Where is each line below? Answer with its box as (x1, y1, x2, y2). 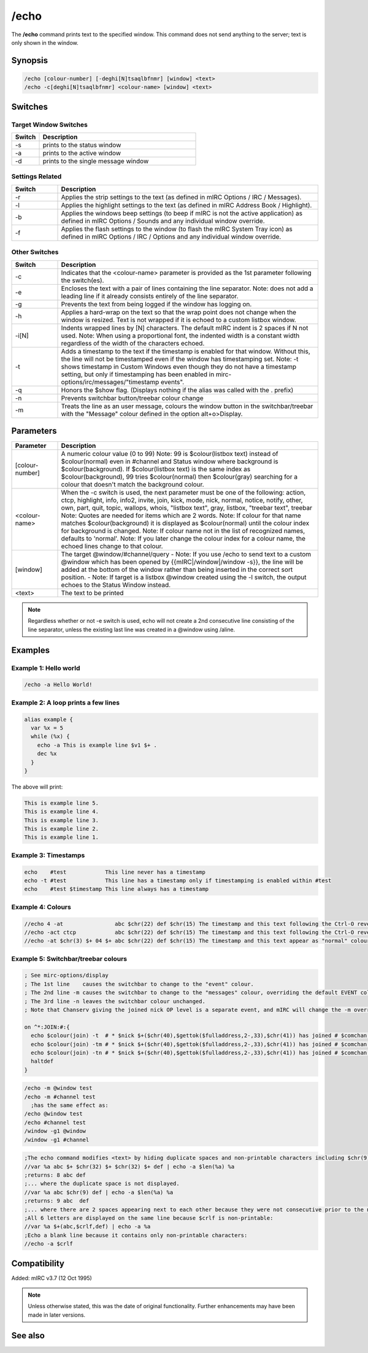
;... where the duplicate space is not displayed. (24, 1180, 180, 1187)
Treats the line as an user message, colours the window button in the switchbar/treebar (61, 402, 313, 411)
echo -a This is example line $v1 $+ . (37, 741, 158, 749)
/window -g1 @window (24, 1128, 86, 1135)
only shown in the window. (11, 39, 79, 46)
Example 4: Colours (11, 903, 72, 911)
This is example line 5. (24, 800, 99, 806)
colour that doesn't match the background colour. (61, 480, 205, 489)
